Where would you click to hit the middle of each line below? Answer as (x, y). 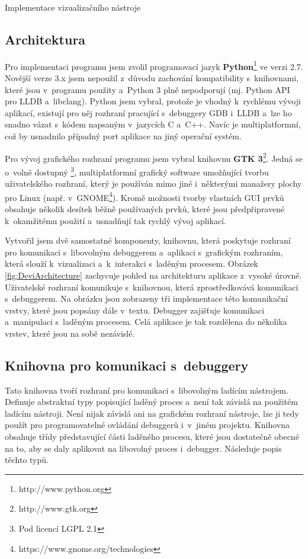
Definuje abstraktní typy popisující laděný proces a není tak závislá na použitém (151, 402)
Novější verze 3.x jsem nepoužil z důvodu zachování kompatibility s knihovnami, (152, 78)
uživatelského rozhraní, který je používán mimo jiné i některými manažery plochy (153, 183)
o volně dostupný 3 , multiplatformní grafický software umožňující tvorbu (137, 171)
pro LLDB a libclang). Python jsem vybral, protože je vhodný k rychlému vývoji (153, 101)
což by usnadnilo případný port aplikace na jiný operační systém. (123, 136)
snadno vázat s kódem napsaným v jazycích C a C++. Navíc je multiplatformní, (153, 124)
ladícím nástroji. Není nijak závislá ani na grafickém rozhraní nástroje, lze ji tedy (152, 413)
